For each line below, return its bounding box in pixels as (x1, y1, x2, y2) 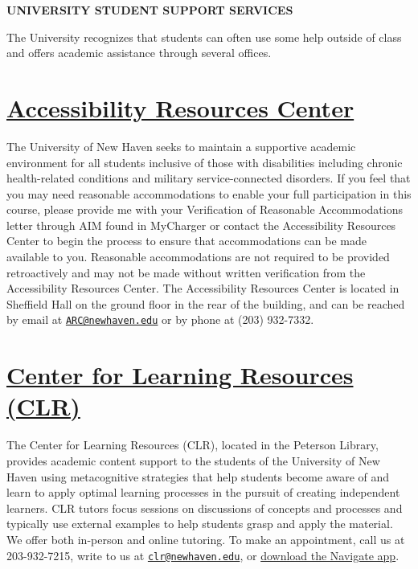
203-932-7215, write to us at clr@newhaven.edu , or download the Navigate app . (6, 546, 400, 563)
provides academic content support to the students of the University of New (6, 452, 380, 469)
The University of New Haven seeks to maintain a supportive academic (6, 137, 356, 154)
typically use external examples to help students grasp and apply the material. (6, 515, 393, 532)
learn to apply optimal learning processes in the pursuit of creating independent (6, 484, 400, 501)
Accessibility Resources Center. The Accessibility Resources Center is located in (6, 280, 400, 297)
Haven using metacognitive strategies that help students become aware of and (6, 468, 390, 485)
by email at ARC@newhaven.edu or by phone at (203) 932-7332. (6, 311, 314, 328)
